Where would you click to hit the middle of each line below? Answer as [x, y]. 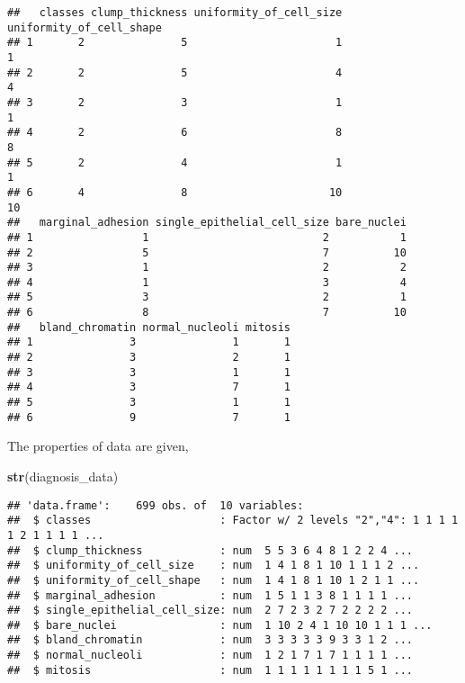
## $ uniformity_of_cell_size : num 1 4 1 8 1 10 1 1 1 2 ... [214, 566]
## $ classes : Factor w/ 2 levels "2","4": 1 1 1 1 [233, 521]
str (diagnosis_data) [63, 476]
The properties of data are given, [98, 446]
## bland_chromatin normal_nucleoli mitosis [149, 327]
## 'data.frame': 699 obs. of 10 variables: [156, 505]
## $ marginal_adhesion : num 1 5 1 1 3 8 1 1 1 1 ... [210, 595]
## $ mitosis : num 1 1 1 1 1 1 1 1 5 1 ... [210, 670]
